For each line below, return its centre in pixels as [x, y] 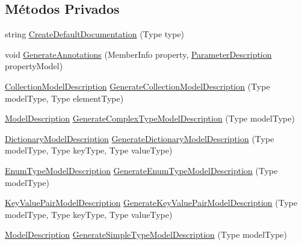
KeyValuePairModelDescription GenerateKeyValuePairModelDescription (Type [151, 203]
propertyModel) [34, 66]
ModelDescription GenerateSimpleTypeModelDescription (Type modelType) [146, 234]
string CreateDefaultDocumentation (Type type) [95, 34]
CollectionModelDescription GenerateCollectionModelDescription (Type [137, 86]
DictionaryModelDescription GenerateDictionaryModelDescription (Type [140, 138]
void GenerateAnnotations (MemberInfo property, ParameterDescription [138, 54]
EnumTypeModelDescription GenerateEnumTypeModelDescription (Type [141, 170]
